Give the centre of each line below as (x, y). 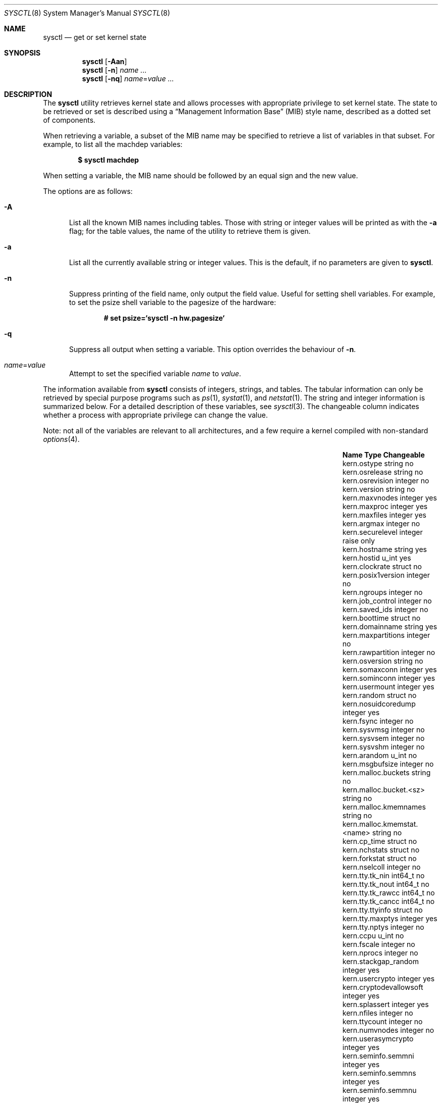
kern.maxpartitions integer (386, 635)
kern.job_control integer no (387, 601)
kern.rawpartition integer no (389, 652)
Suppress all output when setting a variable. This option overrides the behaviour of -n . (213, 349)
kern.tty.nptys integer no (383, 927)
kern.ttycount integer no (382, 1021)
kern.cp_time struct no (380, 841)
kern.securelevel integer (382, 532)
